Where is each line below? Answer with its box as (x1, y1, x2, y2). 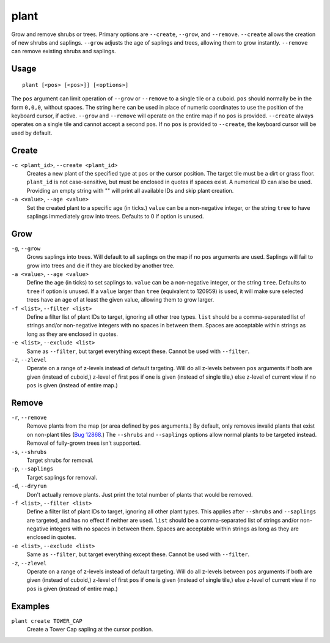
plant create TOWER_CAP (11, 617, 82, 624)
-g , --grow (11, 245, 41, 252)
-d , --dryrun (11, 482, 47, 489)
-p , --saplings (11, 465, 54, 472)
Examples (11, 601, 50, 611)
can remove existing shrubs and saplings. (11, 48, 116, 55)
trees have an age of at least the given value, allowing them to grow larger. (26, 296, 215, 303)
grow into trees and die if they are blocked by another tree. (26, 262, 175, 269)
